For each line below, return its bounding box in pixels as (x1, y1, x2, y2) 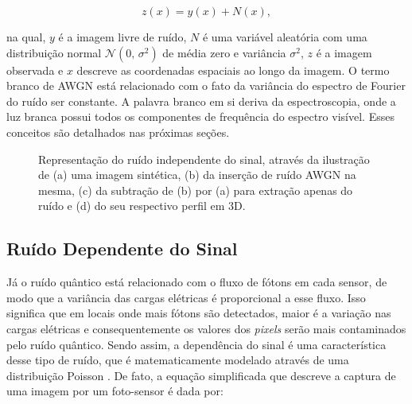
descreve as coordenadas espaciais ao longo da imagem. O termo (76, 61, 390, 78)
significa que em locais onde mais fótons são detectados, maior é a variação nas (6, 305, 391, 321)
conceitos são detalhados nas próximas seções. (6, 123, 230, 140)
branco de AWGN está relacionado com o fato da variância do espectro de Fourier (6, 77, 406, 94)
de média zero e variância (162, 44, 286, 60)
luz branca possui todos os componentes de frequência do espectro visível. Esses (6, 108, 395, 125)
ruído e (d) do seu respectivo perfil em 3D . (38, 197, 246, 214)
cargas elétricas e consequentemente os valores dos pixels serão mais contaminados (6, 320, 406, 336)
